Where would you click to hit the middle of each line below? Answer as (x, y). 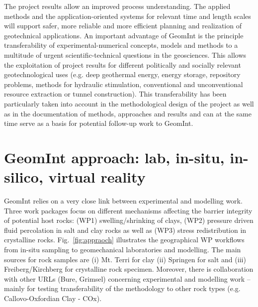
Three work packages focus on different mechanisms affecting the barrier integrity (128, 210)
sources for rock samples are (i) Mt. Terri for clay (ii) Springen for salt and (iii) (125, 259)
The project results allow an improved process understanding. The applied (117, 6)
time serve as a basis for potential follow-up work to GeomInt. (99, 123)
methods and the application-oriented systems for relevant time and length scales (128, 16)
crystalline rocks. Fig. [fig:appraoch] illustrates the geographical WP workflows (124, 240)
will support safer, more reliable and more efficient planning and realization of (123, 26)
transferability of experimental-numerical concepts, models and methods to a (121, 45)
